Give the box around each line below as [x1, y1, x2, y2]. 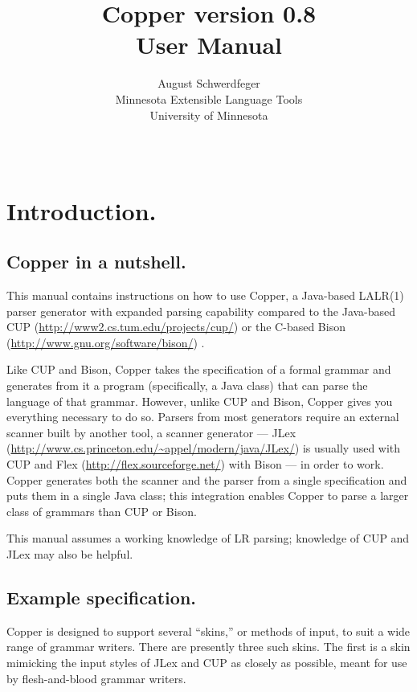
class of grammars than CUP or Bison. [6, 502, 197, 519]
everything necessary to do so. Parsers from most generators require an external [6, 408, 399, 425]
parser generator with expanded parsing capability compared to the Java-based [6, 302, 396, 319]
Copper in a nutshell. [6, 249, 186, 274]
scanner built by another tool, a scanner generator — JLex [6, 424, 296, 440]
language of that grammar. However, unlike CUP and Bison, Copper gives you [6, 392, 393, 409]
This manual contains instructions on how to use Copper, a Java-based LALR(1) [6, 287, 404, 304]
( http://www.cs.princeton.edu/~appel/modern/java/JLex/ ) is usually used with [6, 440, 401, 457]
